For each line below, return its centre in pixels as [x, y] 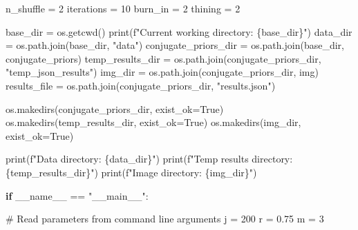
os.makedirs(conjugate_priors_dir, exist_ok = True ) [115, 108]
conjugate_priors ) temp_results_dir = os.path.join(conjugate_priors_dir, [163, 58]
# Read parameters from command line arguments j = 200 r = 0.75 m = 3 [165, 219]
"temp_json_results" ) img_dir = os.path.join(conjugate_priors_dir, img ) [162, 72]
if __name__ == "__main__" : [77, 195]
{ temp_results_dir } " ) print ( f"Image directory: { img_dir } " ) [131, 172]
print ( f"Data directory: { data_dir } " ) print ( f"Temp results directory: [149, 159]
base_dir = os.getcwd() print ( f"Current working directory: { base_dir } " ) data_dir [179, 31]
